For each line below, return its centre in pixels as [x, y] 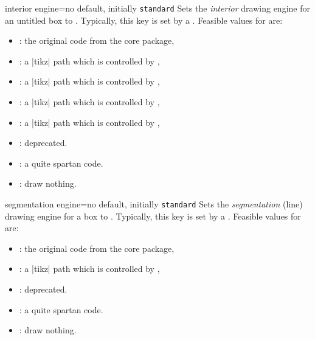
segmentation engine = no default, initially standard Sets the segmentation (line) [154, 204]
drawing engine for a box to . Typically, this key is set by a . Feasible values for [153, 216]
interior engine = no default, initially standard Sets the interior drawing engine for [157, 8]
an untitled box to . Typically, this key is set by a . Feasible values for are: [144, 20]
